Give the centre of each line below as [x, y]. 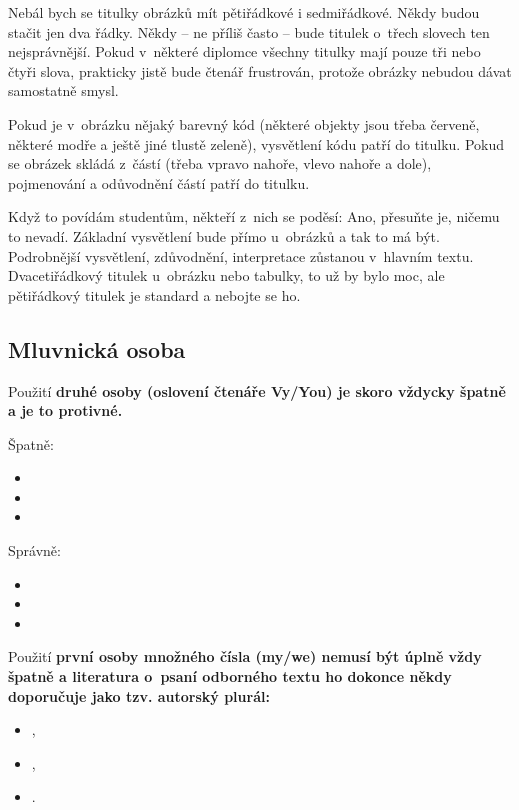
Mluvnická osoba [97, 348]
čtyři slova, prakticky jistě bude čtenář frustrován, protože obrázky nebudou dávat [260, 70]
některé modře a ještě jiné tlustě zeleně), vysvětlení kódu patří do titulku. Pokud [256, 143]
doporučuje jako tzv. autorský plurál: [139, 695]
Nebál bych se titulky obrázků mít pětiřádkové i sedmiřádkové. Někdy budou [244, 12]
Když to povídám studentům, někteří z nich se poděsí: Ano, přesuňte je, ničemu [254, 216]
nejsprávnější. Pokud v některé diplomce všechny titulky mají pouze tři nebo [244, 51]
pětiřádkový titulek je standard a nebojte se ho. [154, 294]
